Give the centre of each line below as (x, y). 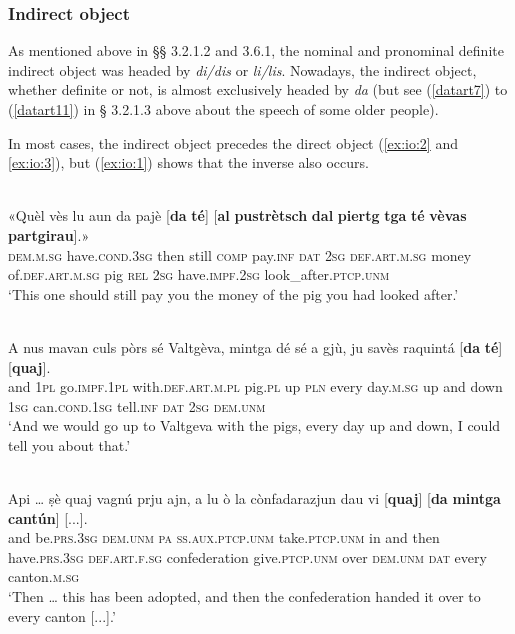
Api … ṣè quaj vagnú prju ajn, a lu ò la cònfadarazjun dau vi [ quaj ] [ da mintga (254, 498)
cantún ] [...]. (48, 517)
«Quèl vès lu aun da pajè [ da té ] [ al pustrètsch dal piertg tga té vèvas (237, 215)
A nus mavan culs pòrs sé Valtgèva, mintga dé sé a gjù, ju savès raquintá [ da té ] (255, 346)
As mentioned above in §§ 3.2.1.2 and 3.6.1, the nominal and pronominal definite (256, 50)
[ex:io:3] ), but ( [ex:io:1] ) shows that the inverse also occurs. (188, 162)
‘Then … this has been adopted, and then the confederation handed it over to (244, 596)
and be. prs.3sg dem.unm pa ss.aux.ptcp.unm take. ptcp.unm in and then (224, 537)
